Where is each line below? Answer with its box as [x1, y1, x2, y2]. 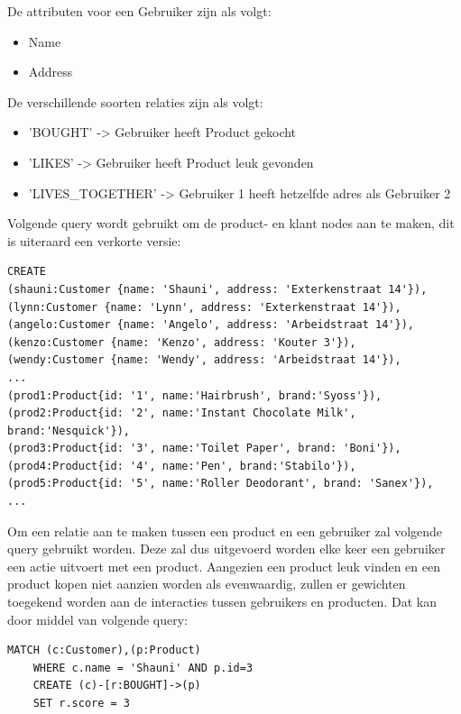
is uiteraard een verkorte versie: [7, 231, 181, 250]
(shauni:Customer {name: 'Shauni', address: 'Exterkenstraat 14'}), [7, 282, 428, 296]
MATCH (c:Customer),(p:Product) [7, 644, 201, 657]
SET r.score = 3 [32, 697, 131, 709]
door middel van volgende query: [7, 609, 188, 628]
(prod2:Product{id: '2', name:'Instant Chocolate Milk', [7, 407, 356, 420]
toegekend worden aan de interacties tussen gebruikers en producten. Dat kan [7, 592, 437, 611]
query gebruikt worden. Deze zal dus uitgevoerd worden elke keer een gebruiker [7, 539, 446, 558]
